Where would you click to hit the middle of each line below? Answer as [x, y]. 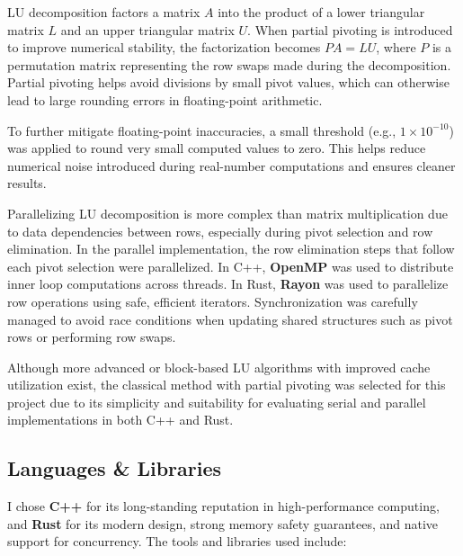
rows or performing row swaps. [92, 337]
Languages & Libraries [115, 468]
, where [396, 47]
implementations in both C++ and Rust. [120, 420]
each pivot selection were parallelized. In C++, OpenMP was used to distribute [231, 266]
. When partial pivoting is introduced [350, 29]
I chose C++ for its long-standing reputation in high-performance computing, [223, 506]
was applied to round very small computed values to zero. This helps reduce [217, 148]
